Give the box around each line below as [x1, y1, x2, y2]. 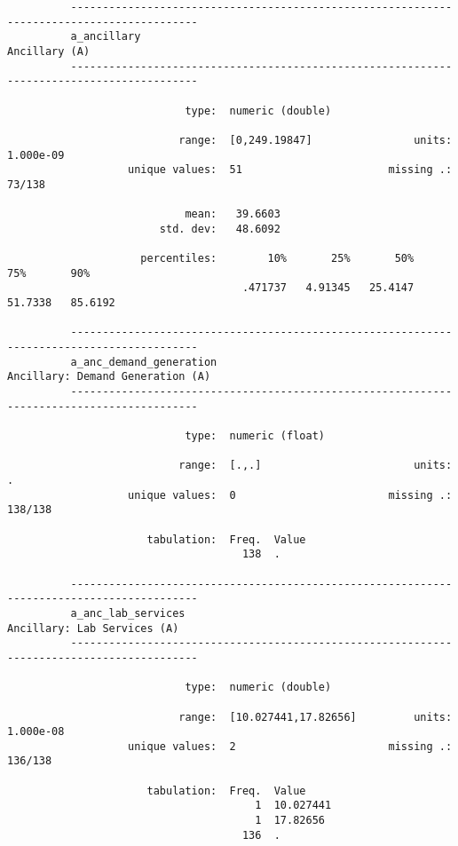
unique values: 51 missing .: [128, 163, 453, 177]
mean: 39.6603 [185, 208, 280, 221]
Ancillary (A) [7, 44, 91, 58]
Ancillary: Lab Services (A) [7, 621, 179, 635]
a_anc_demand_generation [70, 355, 217, 368]
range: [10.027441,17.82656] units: [178, 710, 453, 723]
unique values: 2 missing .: [128, 739, 453, 753]
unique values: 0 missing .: [128, 488, 453, 502]
